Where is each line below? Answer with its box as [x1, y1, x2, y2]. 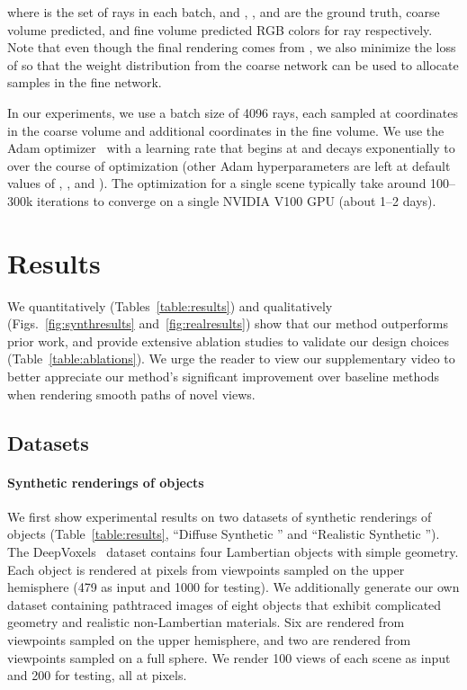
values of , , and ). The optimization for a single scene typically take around [7, 174, 427, 193]
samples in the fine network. [7, 73, 162, 92]
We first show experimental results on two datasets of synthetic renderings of [7, 506, 432, 525]
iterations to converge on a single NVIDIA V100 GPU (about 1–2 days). [37, 191, 436, 210]
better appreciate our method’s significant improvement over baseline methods [7, 367, 439, 386]
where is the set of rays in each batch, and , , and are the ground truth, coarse [7, 3, 440, 21]
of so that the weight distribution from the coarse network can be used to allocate [7, 55, 459, 74]
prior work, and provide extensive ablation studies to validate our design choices [7, 331, 449, 350]
